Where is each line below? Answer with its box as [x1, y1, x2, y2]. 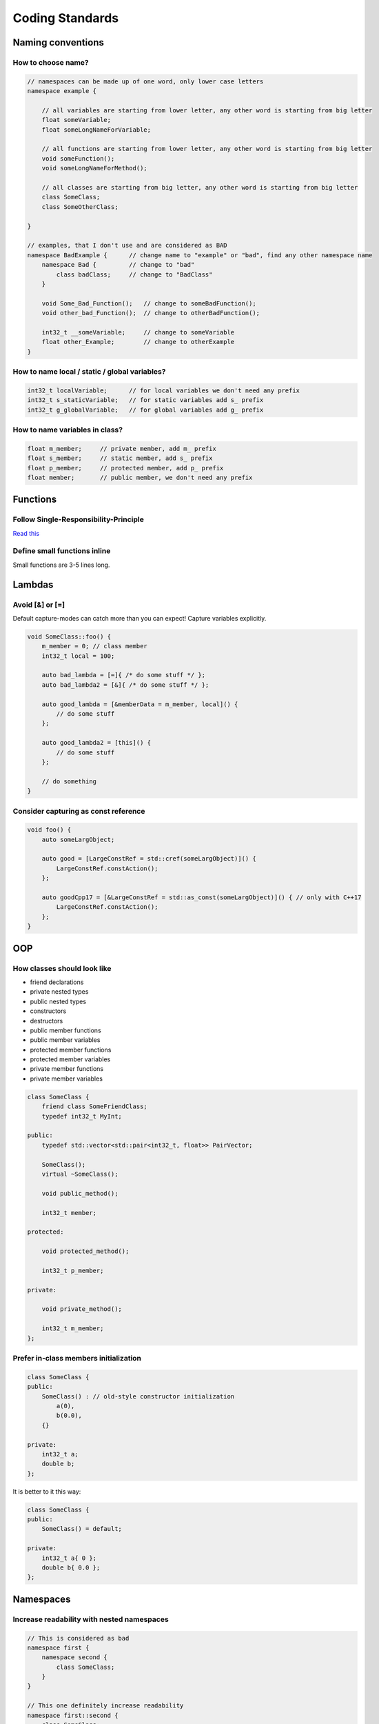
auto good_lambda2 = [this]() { [41, 739, 152, 747]
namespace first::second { [27, 1711, 119, 1719]
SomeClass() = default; [41, 1525, 122, 1533]
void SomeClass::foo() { [27, 632, 112, 641]
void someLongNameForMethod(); [41, 164, 147, 172]
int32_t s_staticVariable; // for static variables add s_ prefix [27, 397, 264, 404]
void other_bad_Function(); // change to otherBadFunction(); [41, 309, 260, 317]
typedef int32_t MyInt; [41, 1112, 122, 1120]
